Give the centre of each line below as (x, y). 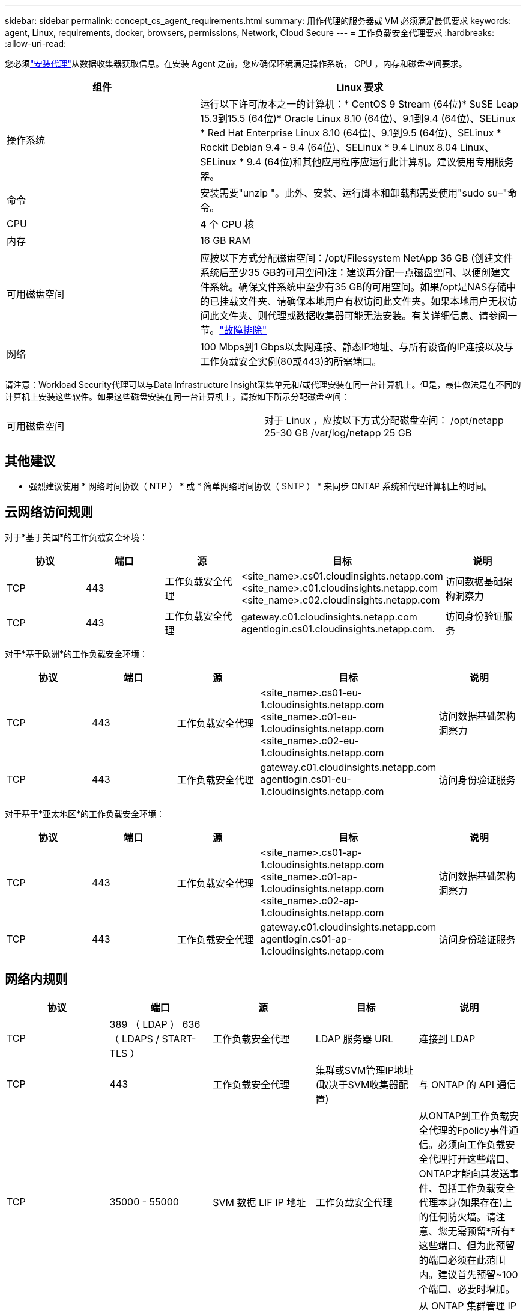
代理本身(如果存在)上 (466, 1202)
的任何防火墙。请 (457, 1217)
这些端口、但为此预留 (467, 1245)
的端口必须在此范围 (462, 1260)
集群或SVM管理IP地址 (364, 1070)
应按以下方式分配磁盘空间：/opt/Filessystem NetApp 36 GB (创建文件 (356, 258)
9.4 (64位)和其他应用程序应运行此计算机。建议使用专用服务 (380, 162)
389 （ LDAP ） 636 (155, 1024)
